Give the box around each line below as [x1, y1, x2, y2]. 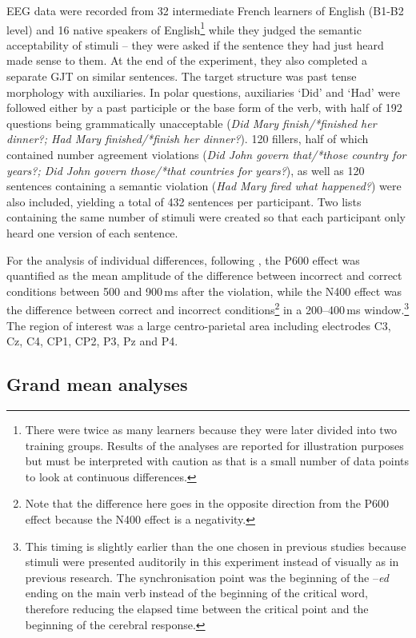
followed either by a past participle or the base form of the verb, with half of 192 [6, 99, 402, 116]
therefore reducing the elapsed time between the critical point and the [25, 600, 369, 616]
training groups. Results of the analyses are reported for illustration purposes [25, 437, 404, 453]
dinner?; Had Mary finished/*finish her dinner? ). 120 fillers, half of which [6, 130, 369, 147]
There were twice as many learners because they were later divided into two [25, 421, 398, 437]
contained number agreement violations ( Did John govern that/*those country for [6, 146, 406, 162]
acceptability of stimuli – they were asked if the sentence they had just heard [6, 36, 384, 53]
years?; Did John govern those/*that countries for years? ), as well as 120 [6, 161, 365, 178]
